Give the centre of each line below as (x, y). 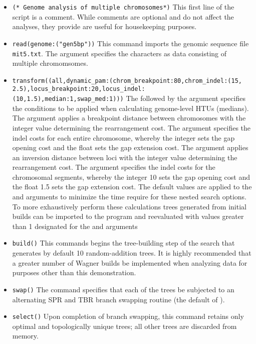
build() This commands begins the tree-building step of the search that (123, 243)
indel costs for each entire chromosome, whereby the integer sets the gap (123, 137)
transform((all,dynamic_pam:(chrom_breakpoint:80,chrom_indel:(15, (127, 81)
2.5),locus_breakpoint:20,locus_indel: (79, 89)
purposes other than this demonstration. (74, 272)
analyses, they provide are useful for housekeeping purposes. (104, 26)
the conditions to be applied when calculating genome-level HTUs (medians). (131, 108)
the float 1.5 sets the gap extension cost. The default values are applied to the (132, 187)
